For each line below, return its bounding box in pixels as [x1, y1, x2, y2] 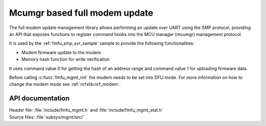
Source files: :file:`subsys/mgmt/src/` [9, 114, 85, 120]
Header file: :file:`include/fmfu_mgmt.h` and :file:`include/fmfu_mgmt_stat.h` [9, 107, 164, 113]
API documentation [9, 94, 70, 103]
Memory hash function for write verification [21, 57, 110, 63]
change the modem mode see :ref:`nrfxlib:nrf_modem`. [9, 81, 121, 87]
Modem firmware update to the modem [21, 49, 101, 55]
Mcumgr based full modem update [9, 7, 154, 18]
